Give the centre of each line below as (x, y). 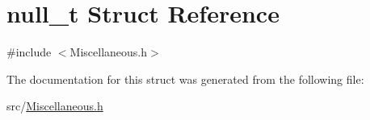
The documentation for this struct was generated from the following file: (185, 79)
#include (29, 52)
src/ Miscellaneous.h (55, 106)
